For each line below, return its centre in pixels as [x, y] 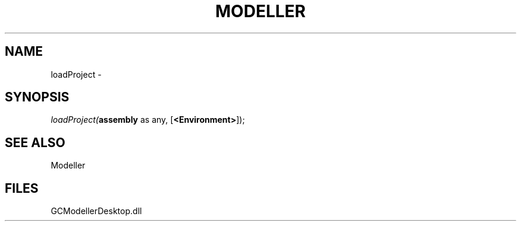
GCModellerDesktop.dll [96, 211]
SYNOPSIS [37, 97]
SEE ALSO [35, 142]
